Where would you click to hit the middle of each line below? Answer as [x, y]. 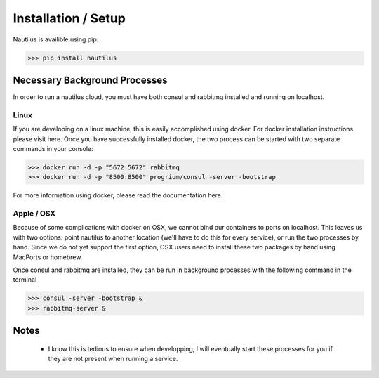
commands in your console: [53, 148]
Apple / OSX [34, 214]
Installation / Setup [69, 18]
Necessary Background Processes [90, 80]
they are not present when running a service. [113, 359]
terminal [25, 280]
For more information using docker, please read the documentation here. [118, 195]
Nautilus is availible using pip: [56, 39]
